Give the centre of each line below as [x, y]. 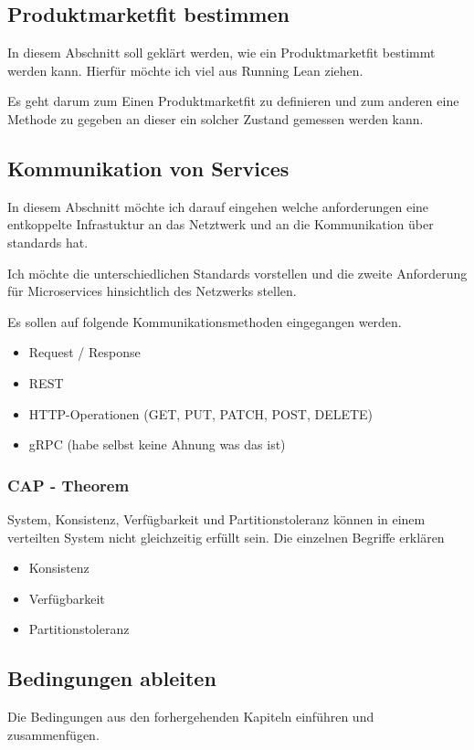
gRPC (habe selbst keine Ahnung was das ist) [157, 444]
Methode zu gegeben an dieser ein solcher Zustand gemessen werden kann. [216, 118]
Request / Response [84, 352]
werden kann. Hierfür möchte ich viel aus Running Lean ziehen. [185, 70]
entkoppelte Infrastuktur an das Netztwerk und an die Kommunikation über [221, 224]
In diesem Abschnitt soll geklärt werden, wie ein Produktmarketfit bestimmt [221, 53]
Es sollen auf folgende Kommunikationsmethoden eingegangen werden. [205, 321]
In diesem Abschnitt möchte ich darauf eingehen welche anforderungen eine [218, 206]
